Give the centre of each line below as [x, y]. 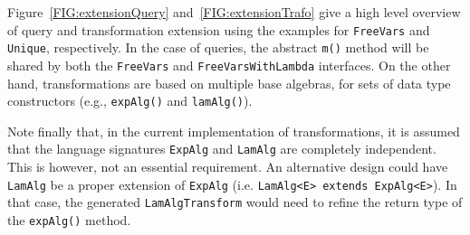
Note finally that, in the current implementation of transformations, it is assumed [234, 131]
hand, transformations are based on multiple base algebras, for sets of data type [229, 83]
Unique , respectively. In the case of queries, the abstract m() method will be [218, 47]
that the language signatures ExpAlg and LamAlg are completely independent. [222, 149]
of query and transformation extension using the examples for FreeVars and [219, 29]
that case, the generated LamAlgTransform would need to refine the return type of [235, 202]
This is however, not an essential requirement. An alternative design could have [228, 167]
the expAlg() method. [69, 219]
